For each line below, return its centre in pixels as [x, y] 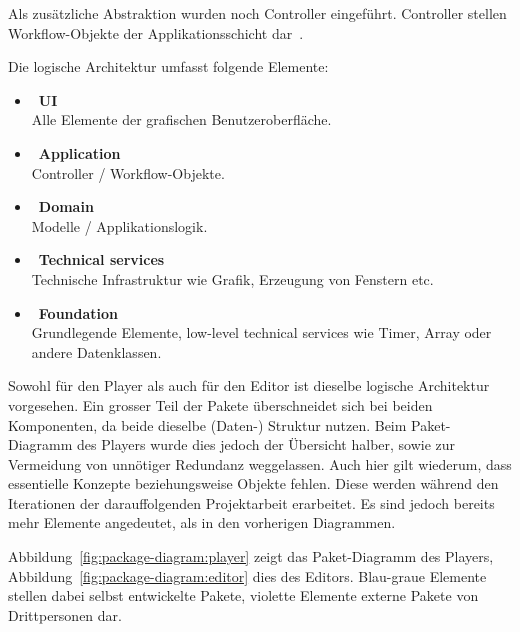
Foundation [78, 312]
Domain [66, 206]
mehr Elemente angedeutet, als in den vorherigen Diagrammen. [202, 522]
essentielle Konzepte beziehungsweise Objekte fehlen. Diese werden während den [253, 483]
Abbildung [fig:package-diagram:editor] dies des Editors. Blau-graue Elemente [247, 575]
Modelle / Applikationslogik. [119, 225]
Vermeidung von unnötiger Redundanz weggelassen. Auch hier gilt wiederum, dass [260, 463]
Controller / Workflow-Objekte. [128, 172]
